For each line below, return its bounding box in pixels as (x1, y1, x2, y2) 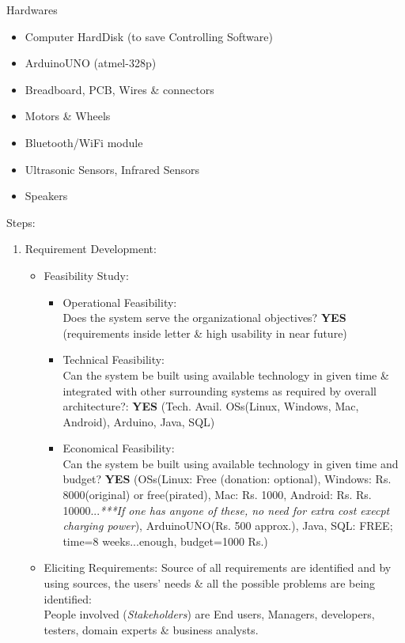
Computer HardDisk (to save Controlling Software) (25, 28, 273, 44)
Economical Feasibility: (62, 440, 175, 456)
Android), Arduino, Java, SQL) (62, 413, 215, 429)
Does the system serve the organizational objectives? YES (62, 309, 346, 326)
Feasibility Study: (44, 267, 129, 283)
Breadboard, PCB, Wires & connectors (25, 81, 214, 97)
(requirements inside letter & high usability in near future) (62, 324, 347, 341)
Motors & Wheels (25, 108, 111, 124)
